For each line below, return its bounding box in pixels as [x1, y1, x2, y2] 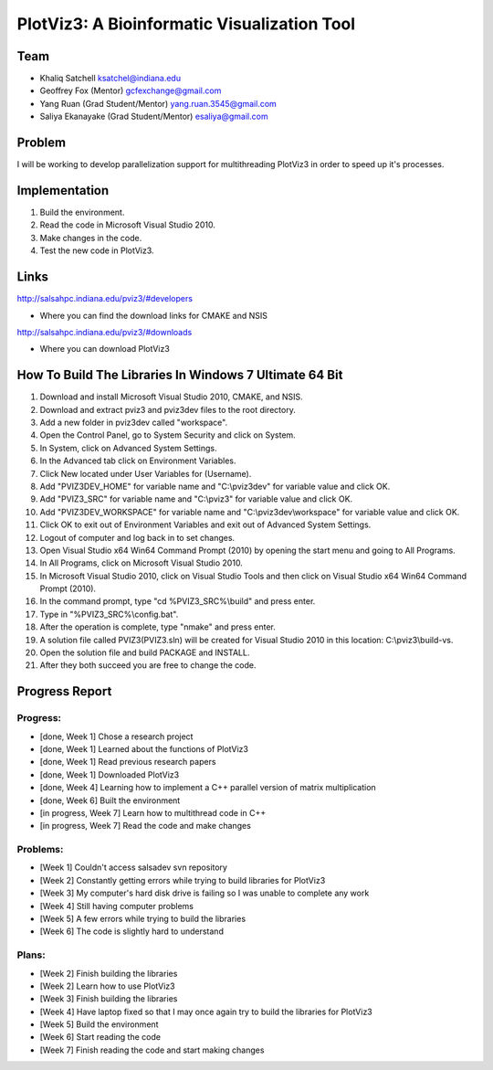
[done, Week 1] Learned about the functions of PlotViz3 [39, 743, 248, 754]
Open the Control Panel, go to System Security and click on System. [39, 429, 296, 440]
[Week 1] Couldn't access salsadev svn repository [39, 862, 228, 873]
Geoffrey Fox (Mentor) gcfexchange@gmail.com [39, 85, 222, 96]
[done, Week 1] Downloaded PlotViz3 [39, 768, 180, 780]
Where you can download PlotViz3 [39, 344, 171, 355]
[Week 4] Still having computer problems [39, 900, 194, 911]
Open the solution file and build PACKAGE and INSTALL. [39, 647, 250, 658]
